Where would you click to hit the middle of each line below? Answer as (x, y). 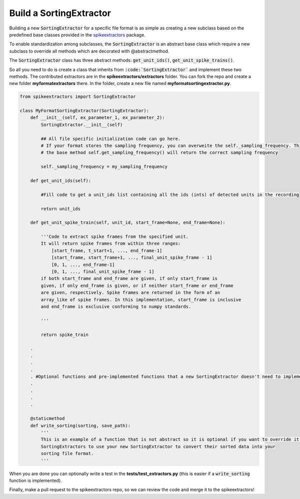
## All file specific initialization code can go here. (111, 138)
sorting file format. (67, 453)
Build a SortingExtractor (60, 13)
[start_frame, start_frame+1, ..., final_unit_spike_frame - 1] (132, 258)
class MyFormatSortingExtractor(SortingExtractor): (84, 111)
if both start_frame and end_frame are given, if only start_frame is (129, 278)
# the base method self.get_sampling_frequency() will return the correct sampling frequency (159, 153)
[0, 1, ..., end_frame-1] (83, 264)
